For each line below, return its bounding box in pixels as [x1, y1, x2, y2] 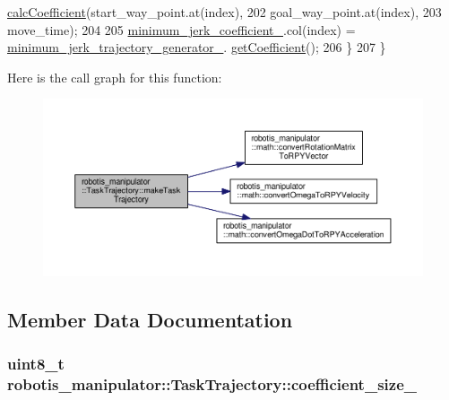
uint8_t [7, 352, 65, 375]
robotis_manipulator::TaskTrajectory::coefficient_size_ [7, 373, 417, 396]
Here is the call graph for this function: [7, 67, 222, 86]
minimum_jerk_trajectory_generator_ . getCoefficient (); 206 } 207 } [7, 38, 386, 57]
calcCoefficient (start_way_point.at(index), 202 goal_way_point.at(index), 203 [7, 3, 442, 21]
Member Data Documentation [7, 306, 293, 334]
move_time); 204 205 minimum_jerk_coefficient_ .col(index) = [7, 20, 356, 39]
